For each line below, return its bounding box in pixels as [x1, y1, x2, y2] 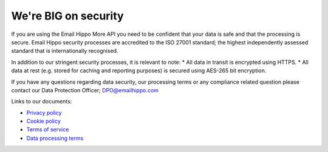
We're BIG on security [11, 9, 124, 22]
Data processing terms [26, 134, 84, 142]
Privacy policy [26, 109, 62, 116]
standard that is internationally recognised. [11, 47, 118, 55]
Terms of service [26, 126, 69, 133]
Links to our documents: [11, 98, 72, 105]
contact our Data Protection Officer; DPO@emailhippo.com [11, 86, 159, 94]
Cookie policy [26, 117, 61, 125]
